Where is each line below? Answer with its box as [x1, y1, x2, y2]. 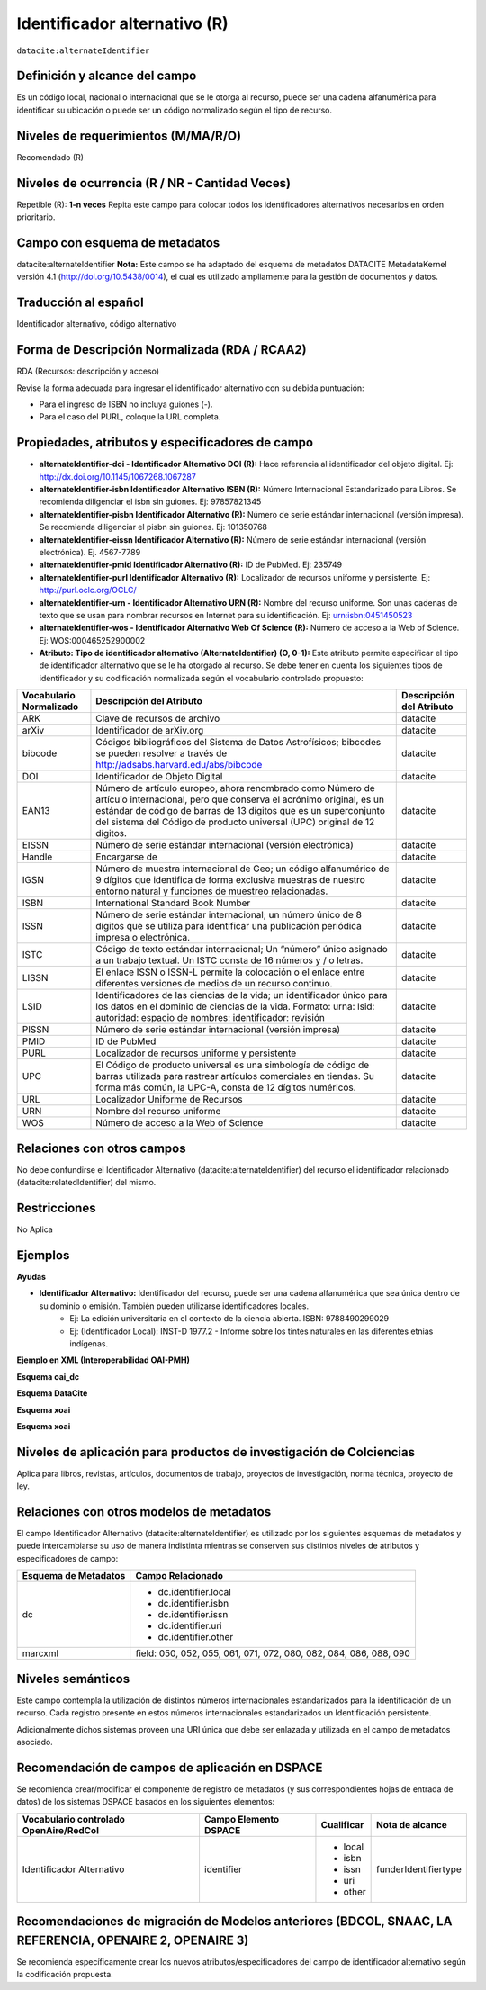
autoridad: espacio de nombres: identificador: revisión [95, 1012, 326, 1024]
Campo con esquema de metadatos [16, 235, 220, 250]
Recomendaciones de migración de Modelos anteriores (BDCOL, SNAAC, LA [16, 1913, 453, 1930]
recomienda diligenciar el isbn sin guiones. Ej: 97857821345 [39, 496, 262, 508]
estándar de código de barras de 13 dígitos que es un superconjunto [95, 805, 386, 817]
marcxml [22, 1647, 58, 1660]
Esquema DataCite [16, 1388, 88, 1399]
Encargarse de [95, 851, 157, 863]
